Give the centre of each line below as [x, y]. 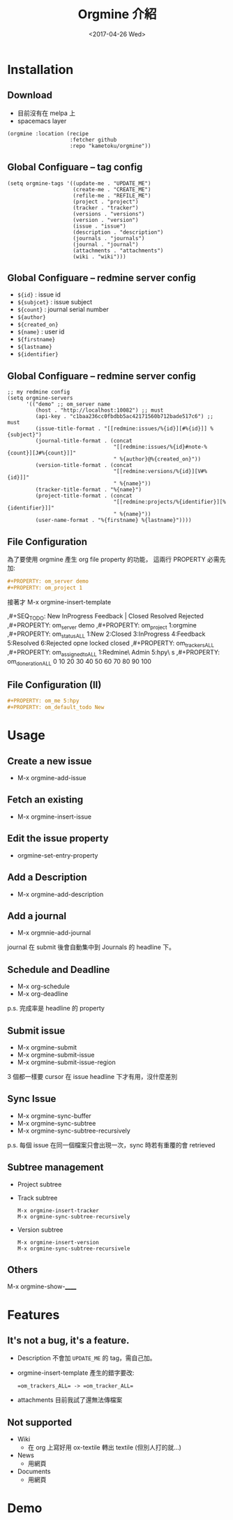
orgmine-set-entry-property [58, 855]
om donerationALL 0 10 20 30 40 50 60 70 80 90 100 [80, 662]
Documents [34, 1471]
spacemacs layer [42, 121]
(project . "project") [106, 202]
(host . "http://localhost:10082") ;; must [99, 410]
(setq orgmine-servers [40, 398]
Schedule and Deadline [59, 970]
